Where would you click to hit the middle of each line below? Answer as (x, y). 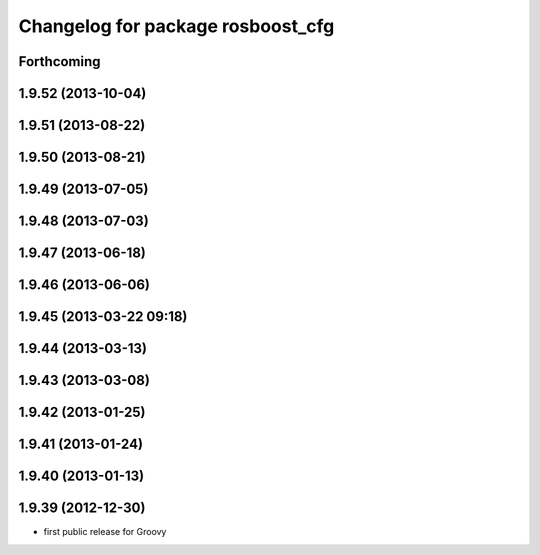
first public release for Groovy (105, 532)
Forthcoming (59, 61)
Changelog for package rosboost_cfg (176, 26)
